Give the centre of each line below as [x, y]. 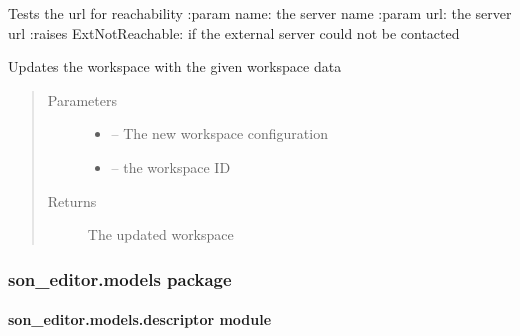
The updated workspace [160, 234]
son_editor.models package [120, 278]
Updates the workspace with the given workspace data [175, 66]
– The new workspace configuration [219, 133]
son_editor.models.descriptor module [140, 319]
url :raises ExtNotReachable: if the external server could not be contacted [234, 32]
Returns [72, 200]
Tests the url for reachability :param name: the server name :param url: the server [260, 13]
